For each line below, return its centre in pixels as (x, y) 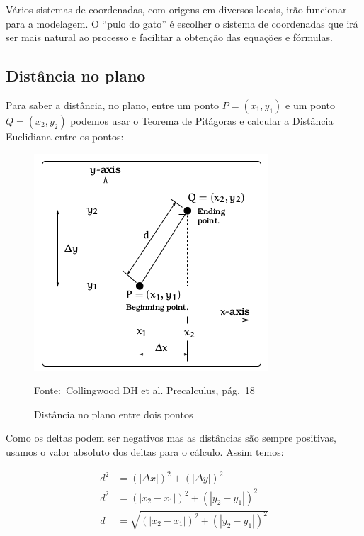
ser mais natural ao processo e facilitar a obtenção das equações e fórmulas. (169, 37)
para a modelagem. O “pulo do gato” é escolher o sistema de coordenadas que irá (182, 23)
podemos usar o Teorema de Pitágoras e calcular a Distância (202, 120)
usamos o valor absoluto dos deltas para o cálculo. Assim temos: (145, 451)
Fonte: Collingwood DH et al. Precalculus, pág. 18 (144, 390)
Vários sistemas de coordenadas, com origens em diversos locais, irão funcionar (176, 9)
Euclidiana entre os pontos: (65, 136)
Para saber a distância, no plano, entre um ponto (113, 105)
